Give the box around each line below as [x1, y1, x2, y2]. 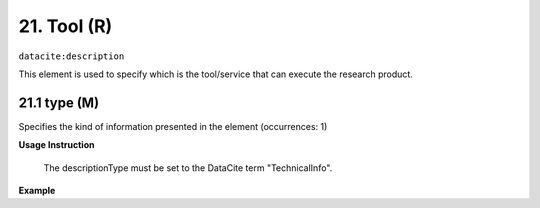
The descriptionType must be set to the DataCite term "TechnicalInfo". [43, 161, 333, 174]
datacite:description [18, 50, 125, 62]
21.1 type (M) [18, 94, 100, 111]
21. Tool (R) [18, 15, 113, 37]
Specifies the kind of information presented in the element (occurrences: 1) [18, 120, 328, 132]
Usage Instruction [18, 139, 95, 151]
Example [18, 185, 56, 197]
